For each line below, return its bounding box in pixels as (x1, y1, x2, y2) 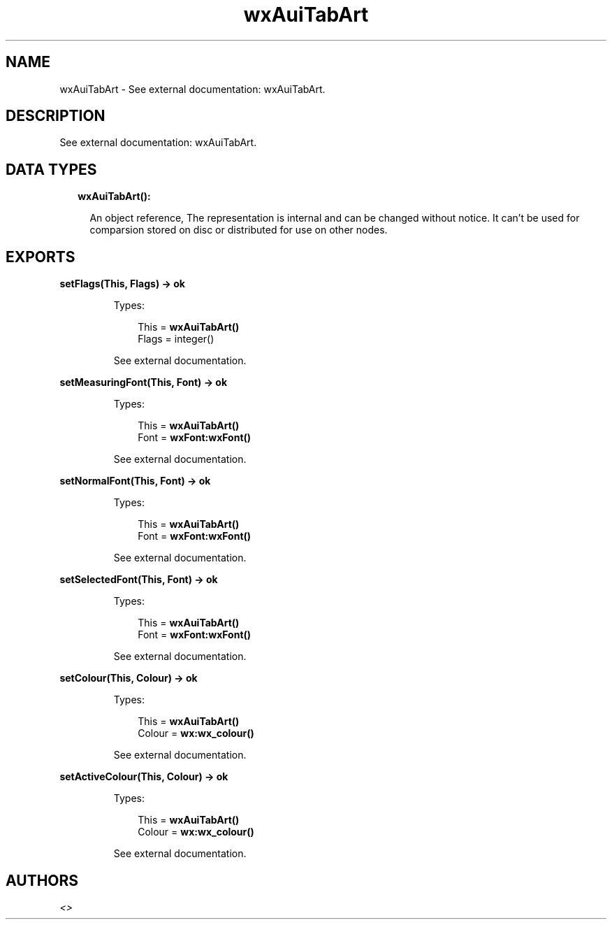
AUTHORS (6, 871, 79, 889)
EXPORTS (6, 248, 75, 266)
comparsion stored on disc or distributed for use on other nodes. (89, 224, 388, 236)
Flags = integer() (138, 333, 214, 345)
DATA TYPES (6, 160, 97, 178)
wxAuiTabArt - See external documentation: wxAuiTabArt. (59, 83, 326, 95)
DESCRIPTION (6, 107, 105, 125)
